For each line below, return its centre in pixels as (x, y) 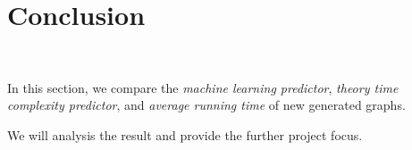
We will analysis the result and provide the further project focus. (185, 134)
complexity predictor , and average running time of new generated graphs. (206, 105)
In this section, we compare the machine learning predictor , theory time (203, 87)
